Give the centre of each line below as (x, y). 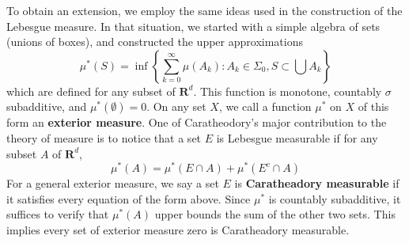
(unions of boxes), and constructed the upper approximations (155, 42)
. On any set (176, 106)
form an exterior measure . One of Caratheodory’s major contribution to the (197, 122)
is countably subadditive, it (335, 198)
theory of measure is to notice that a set (104, 137)
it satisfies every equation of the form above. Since (129, 198)
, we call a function (265, 106)
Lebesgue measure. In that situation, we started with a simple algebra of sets (193, 26)
